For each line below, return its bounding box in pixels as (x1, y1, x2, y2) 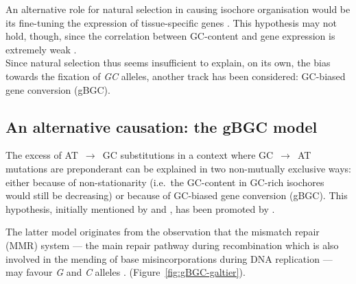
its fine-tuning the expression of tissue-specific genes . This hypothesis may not (5, 15, 337, 29)
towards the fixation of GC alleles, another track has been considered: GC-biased (5, 68, 346, 83)
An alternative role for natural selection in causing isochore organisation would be (5, 2, 351, 16)
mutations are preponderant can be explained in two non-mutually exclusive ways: (5, 161, 351, 175)
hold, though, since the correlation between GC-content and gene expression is (5, 29, 335, 43)
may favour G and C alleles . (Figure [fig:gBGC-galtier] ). (5, 265, 246, 279)
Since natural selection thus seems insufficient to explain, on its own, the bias (5, 55, 331, 70)
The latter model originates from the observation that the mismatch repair (5, 224, 320, 239)
